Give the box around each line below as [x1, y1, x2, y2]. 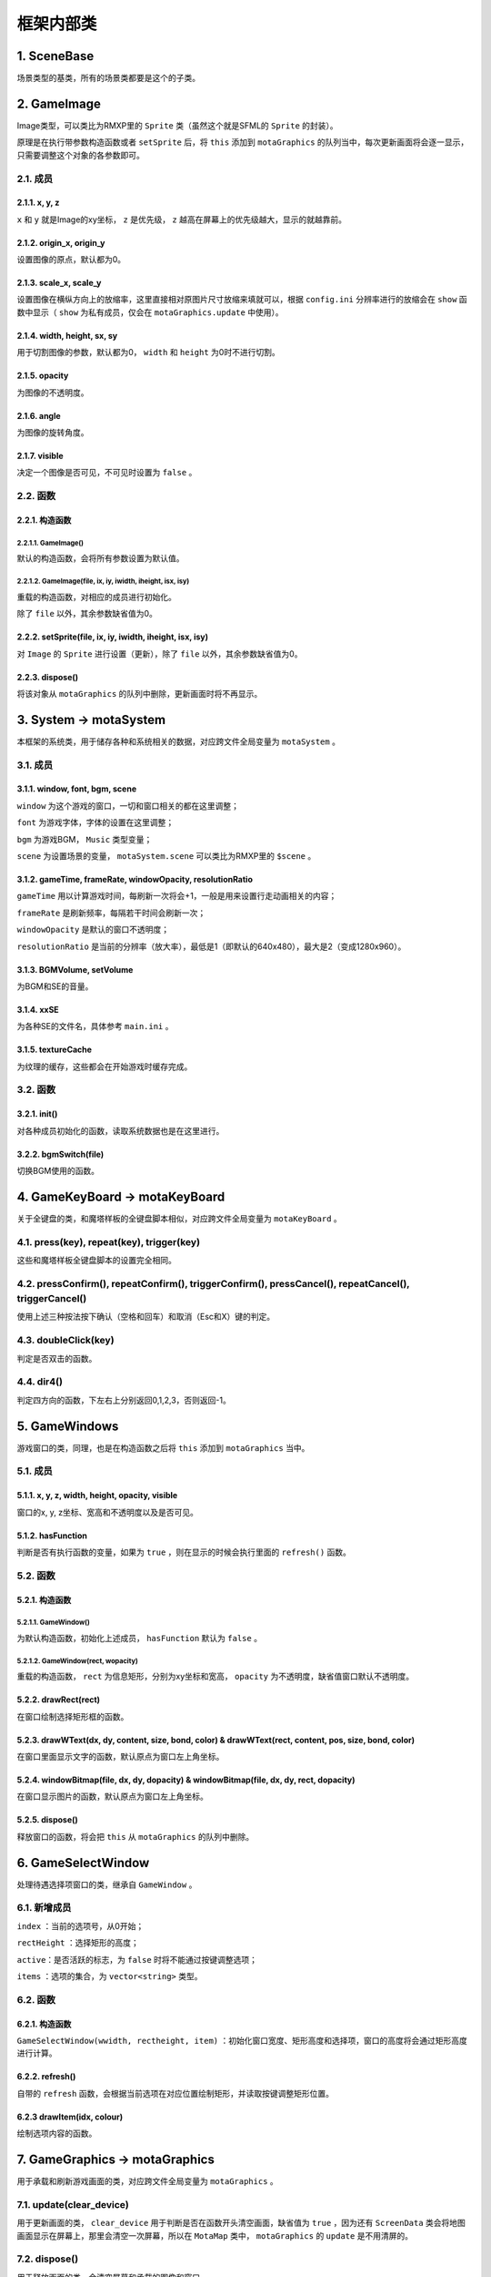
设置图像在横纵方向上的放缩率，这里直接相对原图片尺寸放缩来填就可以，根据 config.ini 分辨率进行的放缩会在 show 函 [16, 294, 467, 305]
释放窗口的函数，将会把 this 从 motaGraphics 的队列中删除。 [16, 1831, 255, 1842]
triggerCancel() [16, 1292, 87, 1305]
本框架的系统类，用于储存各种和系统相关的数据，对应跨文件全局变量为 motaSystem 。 [16, 736, 341, 747]
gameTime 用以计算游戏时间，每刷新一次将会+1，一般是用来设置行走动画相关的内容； [16, 891, 337, 902]
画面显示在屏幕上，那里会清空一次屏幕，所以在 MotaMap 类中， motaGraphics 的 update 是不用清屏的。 [16, 2230, 414, 2241]
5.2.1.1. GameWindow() [16, 1618, 90, 1628]
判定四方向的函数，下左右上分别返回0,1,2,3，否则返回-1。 [16, 1394, 232, 1405]
